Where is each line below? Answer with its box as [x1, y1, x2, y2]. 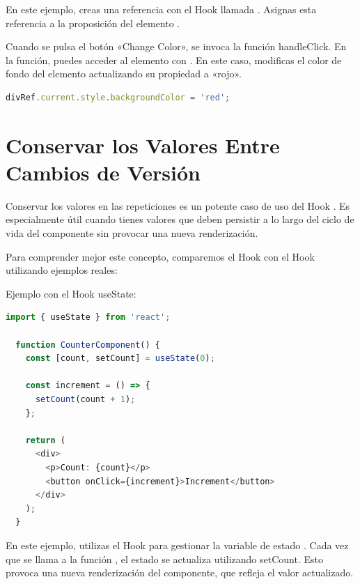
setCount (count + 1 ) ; [35, 394, 136, 404]
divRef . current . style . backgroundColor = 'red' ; [6, 92, 230, 102]
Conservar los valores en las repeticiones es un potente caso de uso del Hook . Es [6, 198, 350, 213]
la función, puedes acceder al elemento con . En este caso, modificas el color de [6, 52, 342, 67]
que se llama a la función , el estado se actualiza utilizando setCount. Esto [6, 551, 323, 566]
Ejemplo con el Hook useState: [6, 286, 136, 300]
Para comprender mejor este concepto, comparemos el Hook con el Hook [6, 249, 315, 263]
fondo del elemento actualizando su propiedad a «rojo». [6, 66, 242, 81]
